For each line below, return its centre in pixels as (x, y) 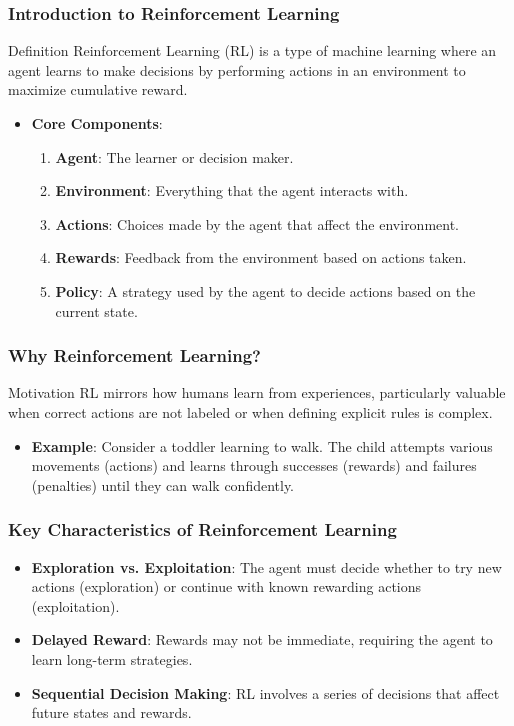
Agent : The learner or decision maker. (174, 156)
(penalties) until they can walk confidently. (163, 484)
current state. (96, 310)
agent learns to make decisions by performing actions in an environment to (237, 69)
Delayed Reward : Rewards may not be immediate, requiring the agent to (262, 639)
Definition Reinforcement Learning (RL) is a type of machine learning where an (252, 50)
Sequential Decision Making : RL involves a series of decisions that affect (265, 692)
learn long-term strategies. (112, 658)
